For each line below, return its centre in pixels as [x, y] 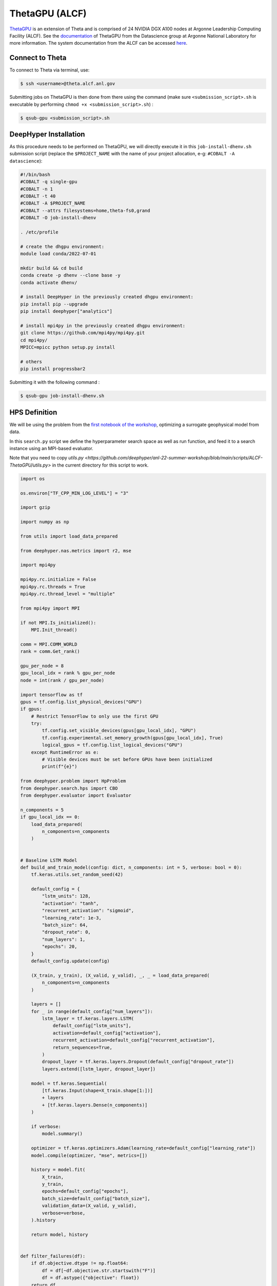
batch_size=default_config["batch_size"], [96, 1198]
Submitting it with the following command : [55, 382]
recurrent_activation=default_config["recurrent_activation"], [134, 1040]
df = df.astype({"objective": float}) [91, 1278]
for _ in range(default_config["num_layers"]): [92, 1011]
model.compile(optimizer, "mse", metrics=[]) [89, 1155]
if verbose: [46, 1126]
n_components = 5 [42, 810]
